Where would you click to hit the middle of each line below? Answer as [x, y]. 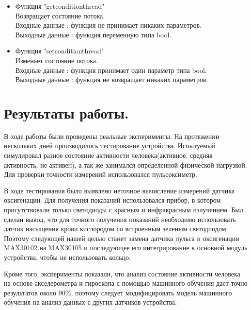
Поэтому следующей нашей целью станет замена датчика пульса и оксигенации [122, 238]
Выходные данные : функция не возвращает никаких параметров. [112, 79]
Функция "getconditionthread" [60, 6]
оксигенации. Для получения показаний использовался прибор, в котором [112, 200]
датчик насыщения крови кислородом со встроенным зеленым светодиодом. [116, 229]
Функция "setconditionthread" [60, 51]
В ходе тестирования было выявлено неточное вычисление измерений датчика [119, 190]
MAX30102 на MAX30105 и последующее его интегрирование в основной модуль [126, 248]
